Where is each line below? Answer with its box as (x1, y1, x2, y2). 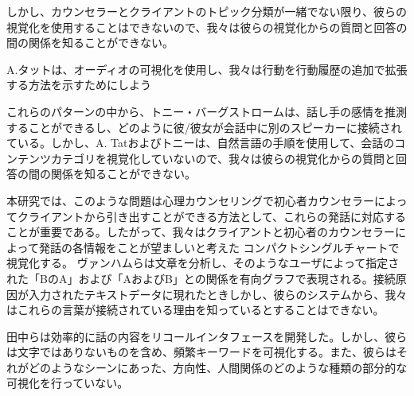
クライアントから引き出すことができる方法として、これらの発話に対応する (17, 208, 407, 224)
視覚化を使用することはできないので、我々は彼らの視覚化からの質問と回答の (6, 18, 408, 35)
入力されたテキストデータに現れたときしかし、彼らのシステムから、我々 (28, 285, 408, 302)
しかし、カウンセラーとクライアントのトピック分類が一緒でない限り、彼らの (6, 3, 407, 19)
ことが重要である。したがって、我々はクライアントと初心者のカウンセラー (6, 223, 395, 240)
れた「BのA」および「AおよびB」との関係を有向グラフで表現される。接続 (6, 270, 396, 286)
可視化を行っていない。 (6, 375, 129, 391)
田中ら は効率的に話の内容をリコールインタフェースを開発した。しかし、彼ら (6, 328, 408, 344)
